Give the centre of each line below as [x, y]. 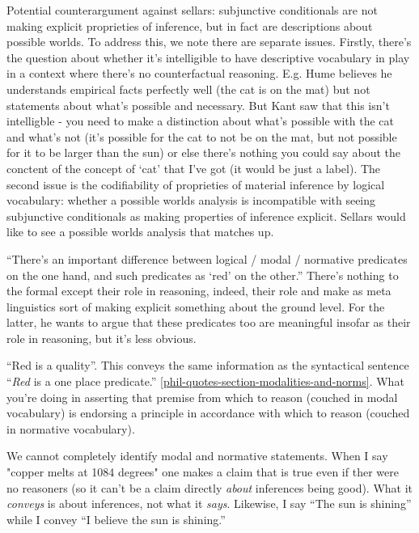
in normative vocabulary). [71, 428]
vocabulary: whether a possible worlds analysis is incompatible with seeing [191, 200]
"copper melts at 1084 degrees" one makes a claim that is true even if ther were [203, 472]
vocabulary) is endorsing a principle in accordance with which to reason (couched [208, 413]
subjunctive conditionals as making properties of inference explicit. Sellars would [206, 216]
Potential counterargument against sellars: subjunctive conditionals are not [192, 10]
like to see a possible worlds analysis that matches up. [140, 232]
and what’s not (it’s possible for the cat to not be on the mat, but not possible [202, 136]
